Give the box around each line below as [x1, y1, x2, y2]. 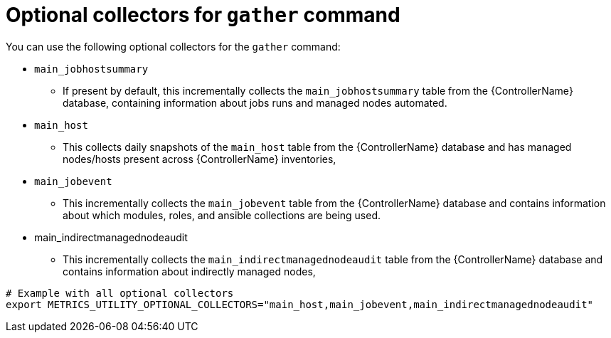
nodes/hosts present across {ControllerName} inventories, [63, 152, 336, 165]
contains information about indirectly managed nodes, [63, 265, 316, 278]
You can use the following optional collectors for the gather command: [6, 40, 341, 53]
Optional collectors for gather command [6, 3, 400, 27]
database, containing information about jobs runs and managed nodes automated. [63, 96, 447, 109]
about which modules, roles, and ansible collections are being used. [63, 208, 381, 221]
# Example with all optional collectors [6, 287, 234, 299]
